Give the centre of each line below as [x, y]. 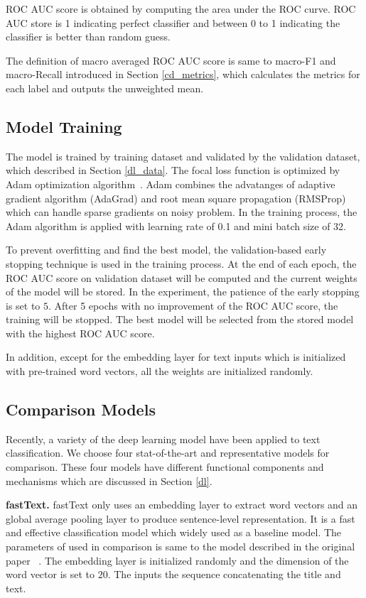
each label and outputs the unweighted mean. [105, 88]
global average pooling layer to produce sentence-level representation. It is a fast [181, 518]
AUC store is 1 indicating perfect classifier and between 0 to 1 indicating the [173, 22]
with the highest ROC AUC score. [80, 333]
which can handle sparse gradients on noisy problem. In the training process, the [182, 212]
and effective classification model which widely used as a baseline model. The [174, 532]
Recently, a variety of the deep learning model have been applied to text [163, 439]
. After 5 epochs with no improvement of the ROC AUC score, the [193, 305]
